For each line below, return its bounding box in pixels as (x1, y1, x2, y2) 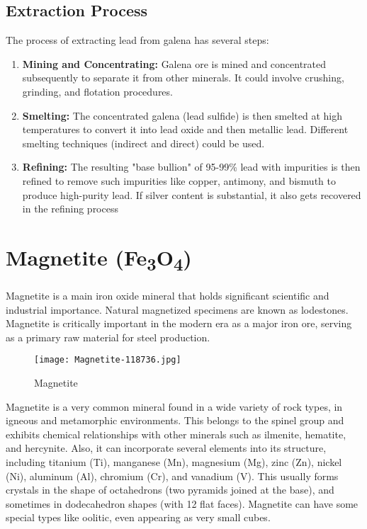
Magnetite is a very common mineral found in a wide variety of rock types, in (6, 399, 343, 414)
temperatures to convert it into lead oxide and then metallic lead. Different (22, 122, 349, 137)
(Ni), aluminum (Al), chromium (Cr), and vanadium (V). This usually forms (6, 468, 339, 483)
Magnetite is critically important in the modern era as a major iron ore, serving (6, 316, 352, 331)
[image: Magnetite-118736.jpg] (34, 355, 181, 365)
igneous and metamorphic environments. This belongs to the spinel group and (6, 413, 344, 428)
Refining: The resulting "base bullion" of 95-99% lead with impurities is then (22, 159, 361, 174)
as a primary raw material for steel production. (6, 329, 210, 344)
